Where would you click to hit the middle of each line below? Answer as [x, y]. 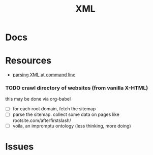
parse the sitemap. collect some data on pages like [66, 114]
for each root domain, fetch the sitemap [54, 109]
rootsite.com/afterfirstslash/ [42, 120]
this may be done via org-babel [38, 99]
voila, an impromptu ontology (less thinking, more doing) [72, 126]
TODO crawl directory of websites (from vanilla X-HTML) [77, 88]
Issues [20, 147]
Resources [28, 61]
